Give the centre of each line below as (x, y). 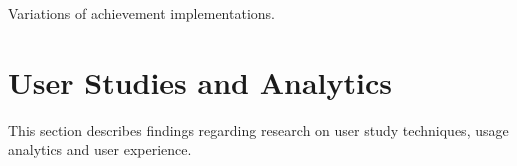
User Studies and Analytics (200, 81)
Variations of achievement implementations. (141, 13)
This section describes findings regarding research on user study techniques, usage (258, 129)
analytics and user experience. (100, 149)
